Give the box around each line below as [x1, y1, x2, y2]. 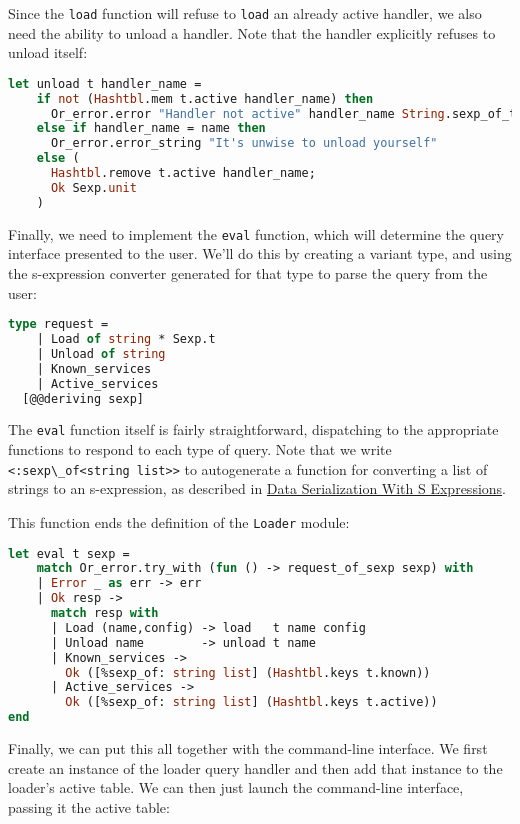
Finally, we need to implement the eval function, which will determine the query [8, 223, 504, 244]
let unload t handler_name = [8, 76, 202, 91]
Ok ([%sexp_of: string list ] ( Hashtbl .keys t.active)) [65, 695, 438, 710]
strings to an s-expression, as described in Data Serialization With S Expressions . [8, 478, 506, 499]
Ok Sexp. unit [50, 180, 137, 195]
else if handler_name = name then [36, 121, 266, 136]
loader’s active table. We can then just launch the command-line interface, [8, 777, 464, 798]
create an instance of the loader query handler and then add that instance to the [8, 757, 503, 778]
